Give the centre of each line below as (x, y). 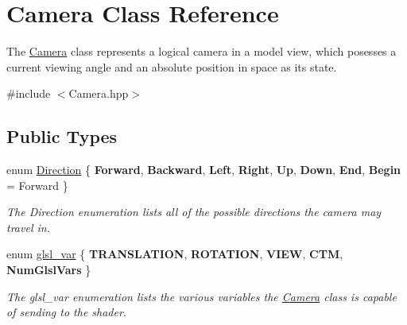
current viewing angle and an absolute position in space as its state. (172, 66)
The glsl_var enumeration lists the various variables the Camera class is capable (202, 296)
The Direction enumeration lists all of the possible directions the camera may (194, 212)
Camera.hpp (99, 93)
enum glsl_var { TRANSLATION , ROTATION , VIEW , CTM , (175, 254)
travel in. (28, 227)
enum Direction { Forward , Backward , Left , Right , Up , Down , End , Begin (204, 170)
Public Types (62, 136)
